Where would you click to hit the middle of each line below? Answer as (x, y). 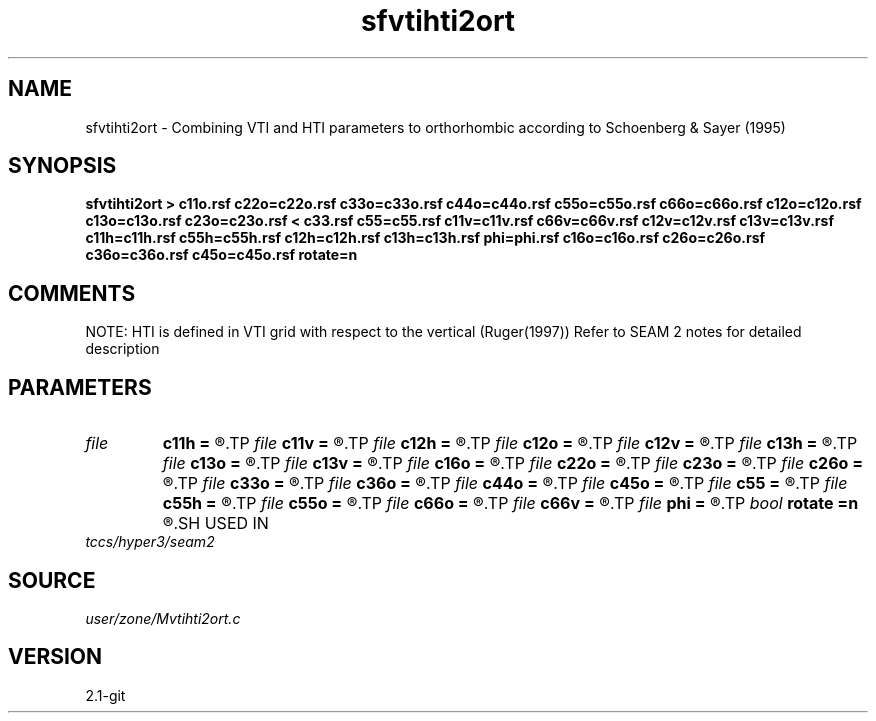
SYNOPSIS (62, 166)
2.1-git (105, 695)
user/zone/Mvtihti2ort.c (163, 618)
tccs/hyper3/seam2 (150, 542)
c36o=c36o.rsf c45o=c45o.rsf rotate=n (221, 255)
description (122, 349)
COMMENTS (72, 293)
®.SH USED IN (215, 523)
